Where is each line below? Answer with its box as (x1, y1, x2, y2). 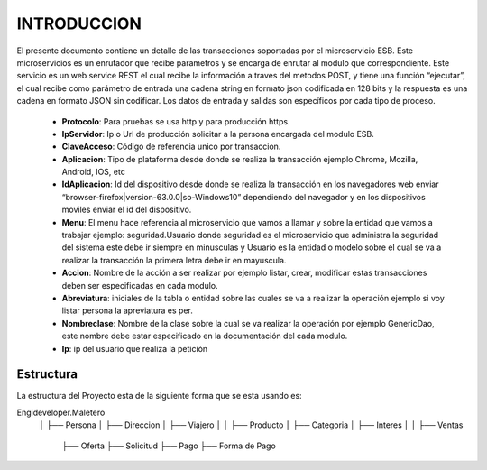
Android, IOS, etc (61, 167, 125, 178)
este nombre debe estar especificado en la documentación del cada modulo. (61, 330, 348, 342)
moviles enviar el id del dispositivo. (61, 204, 192, 216)
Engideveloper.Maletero (16, 407, 106, 418)
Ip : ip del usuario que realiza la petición (61, 343, 208, 354)
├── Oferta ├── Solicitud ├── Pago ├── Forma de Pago (61, 440, 277, 451)
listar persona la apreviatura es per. (61, 305, 193, 316)
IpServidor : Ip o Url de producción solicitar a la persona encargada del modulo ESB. (61, 128, 374, 139)
